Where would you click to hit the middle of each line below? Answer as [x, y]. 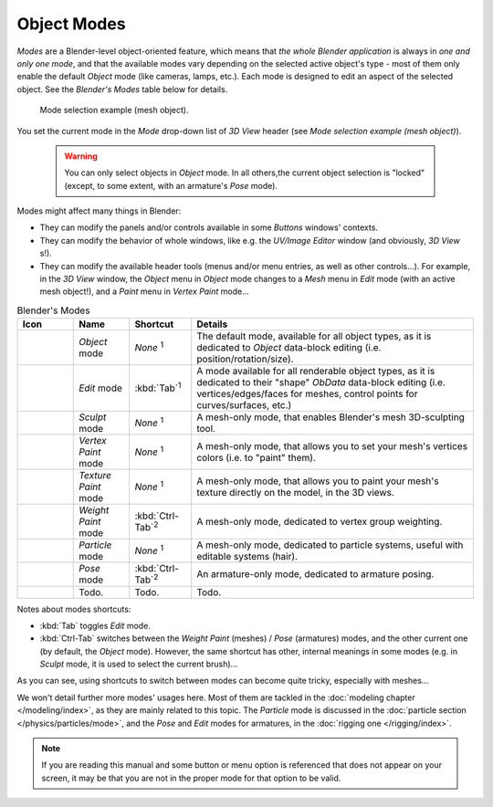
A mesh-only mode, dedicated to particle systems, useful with [330, 545]
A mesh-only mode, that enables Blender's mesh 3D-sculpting [330, 417]
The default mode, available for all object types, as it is [314, 336]
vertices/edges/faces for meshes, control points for [307, 394]
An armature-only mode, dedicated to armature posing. [315, 574]
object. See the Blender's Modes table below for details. [122, 89]
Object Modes [72, 24]
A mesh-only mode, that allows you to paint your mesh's [318, 481]
